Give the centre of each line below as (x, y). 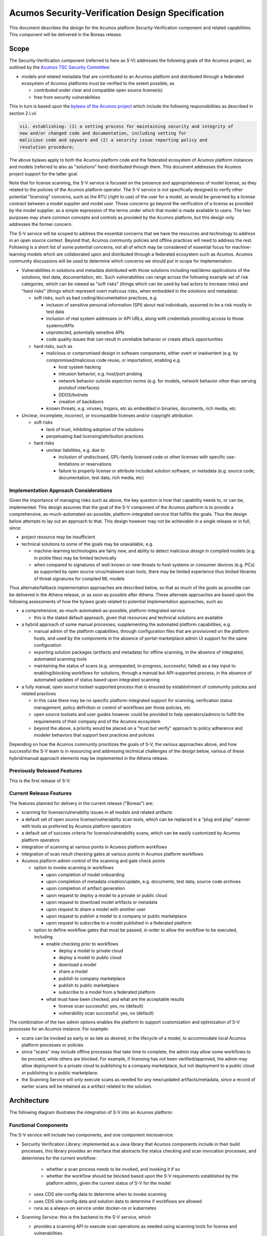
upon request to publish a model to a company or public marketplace (116, 916)
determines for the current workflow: (59, 1158)
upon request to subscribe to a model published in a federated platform (119, 923)
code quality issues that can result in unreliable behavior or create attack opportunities (134, 339)
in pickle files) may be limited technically (75, 558)
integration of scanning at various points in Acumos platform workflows (94, 847)
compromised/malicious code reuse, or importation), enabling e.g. (114, 360)
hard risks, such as (53, 346)
